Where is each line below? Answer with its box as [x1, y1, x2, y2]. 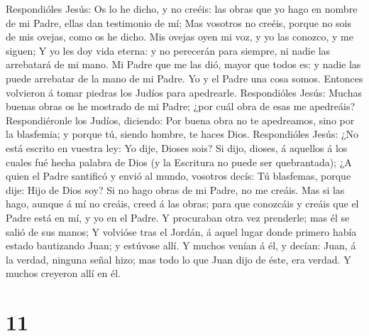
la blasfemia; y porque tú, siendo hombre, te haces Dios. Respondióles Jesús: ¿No [6, 126, 359, 141]
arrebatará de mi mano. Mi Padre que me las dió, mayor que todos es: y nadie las [6, 57, 361, 72]
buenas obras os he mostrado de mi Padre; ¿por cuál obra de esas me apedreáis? [6, 99, 356, 114]
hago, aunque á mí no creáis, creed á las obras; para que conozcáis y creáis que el [6, 196, 359, 211]
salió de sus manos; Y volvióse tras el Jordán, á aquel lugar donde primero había [6, 224, 357, 239]
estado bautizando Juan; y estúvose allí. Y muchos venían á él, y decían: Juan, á [6, 238, 356, 253]
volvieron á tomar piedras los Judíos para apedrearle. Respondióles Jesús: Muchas [6, 85, 362, 99]
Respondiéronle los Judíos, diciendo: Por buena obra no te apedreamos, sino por [6, 112, 355, 127]
